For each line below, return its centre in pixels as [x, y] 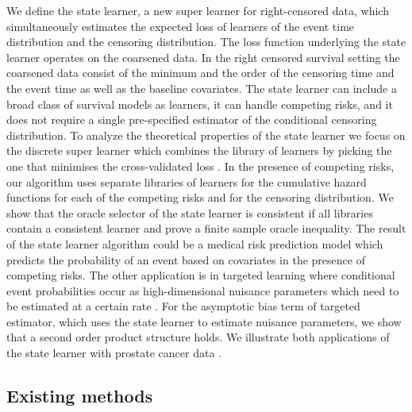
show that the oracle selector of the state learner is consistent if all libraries [190, 212]
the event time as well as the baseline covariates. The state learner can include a [202, 88]
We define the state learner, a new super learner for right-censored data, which [198, 10]
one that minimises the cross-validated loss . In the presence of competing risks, [200, 166]
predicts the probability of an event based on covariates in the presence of [186, 259]
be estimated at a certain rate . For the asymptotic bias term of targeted [183, 306]
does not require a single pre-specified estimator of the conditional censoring [192, 119]
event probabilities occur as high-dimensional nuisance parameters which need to [203, 290]
